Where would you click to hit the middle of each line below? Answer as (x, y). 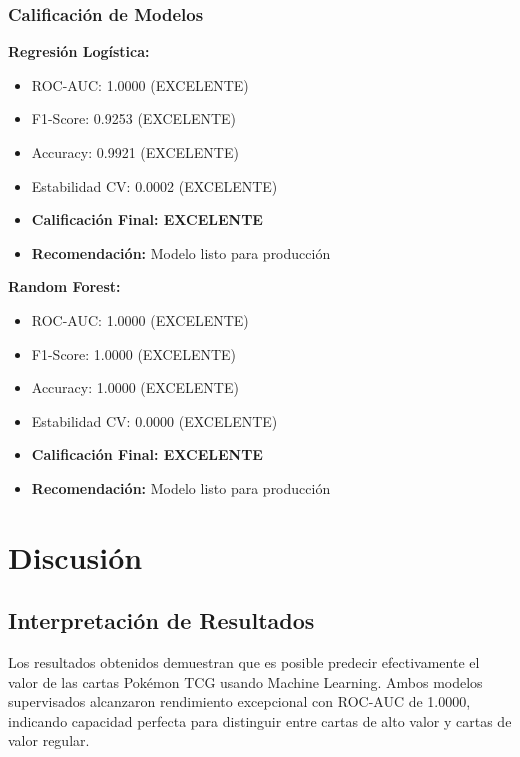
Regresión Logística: (79, 51)
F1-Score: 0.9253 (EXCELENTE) (134, 118)
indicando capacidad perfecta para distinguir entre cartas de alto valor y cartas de (260, 720)
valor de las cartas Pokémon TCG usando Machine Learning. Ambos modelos (245, 681)
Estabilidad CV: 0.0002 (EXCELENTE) (154, 185)
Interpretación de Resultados (161, 620)
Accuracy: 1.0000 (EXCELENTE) (135, 387)
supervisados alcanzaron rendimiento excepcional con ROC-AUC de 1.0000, (239, 701)
